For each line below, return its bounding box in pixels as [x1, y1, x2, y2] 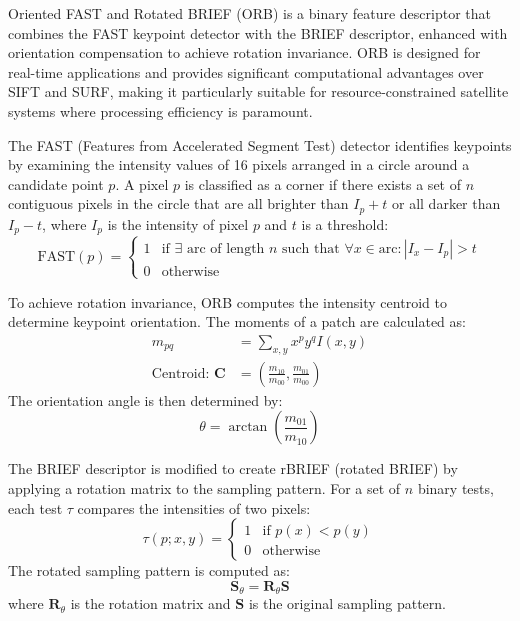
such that [282, 241, 340, 256]
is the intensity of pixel [107, 213, 249, 234]
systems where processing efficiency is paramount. [8, 100, 313, 121]
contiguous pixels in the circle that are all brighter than [8, 193, 349, 214]
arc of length [186, 241, 265, 256]
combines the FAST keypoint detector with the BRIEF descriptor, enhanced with [8, 22, 508, 43]
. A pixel [115, 173, 169, 194]
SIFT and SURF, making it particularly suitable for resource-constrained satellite [8, 81, 509, 102]
